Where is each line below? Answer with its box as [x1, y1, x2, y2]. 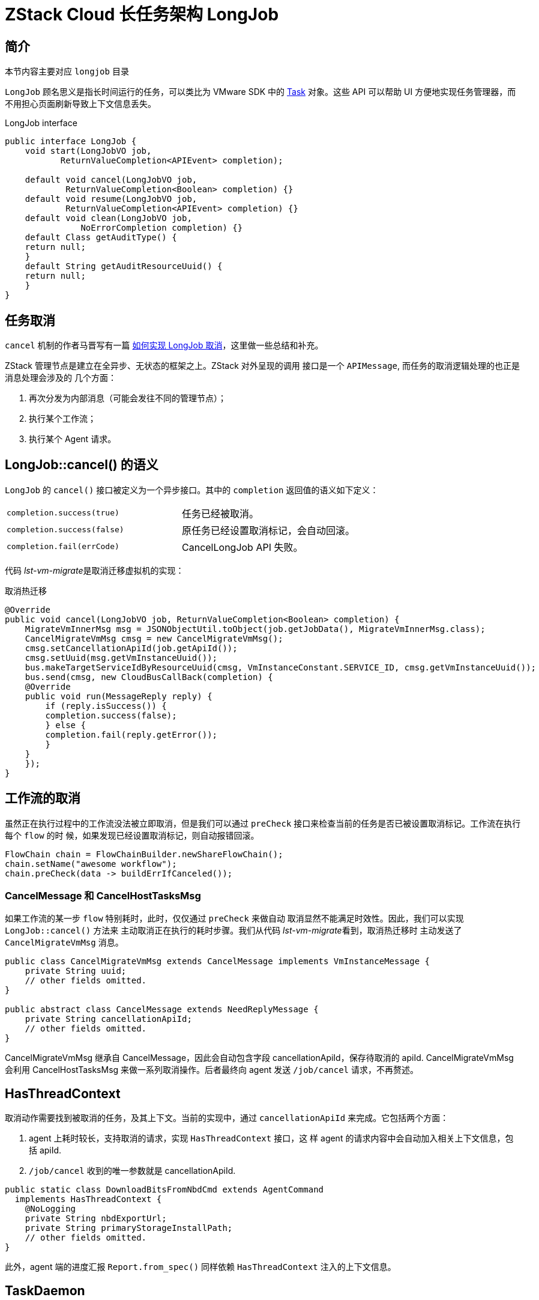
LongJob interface [5, 118, 77, 129]
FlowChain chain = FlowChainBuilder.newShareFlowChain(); [5, 849, 283, 859]
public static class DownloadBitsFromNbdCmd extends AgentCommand [5, 1185, 324, 1195]
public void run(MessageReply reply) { [25, 691, 212, 701]
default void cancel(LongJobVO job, [25, 175, 197, 185]
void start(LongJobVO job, [25, 146, 152, 156]
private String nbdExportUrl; [25, 1213, 167, 1224]
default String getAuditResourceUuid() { [25, 261, 223, 272]
